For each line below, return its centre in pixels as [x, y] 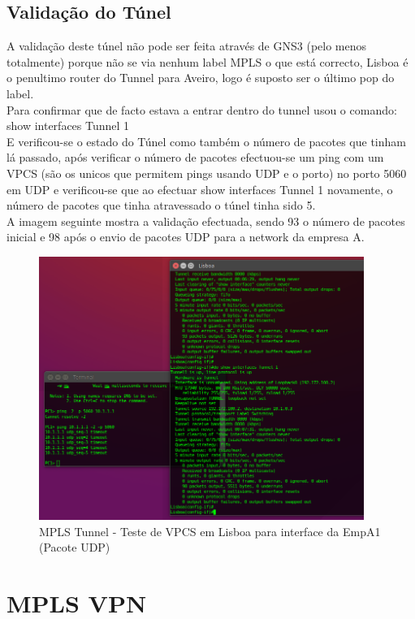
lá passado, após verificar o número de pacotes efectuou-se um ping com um [195, 157]
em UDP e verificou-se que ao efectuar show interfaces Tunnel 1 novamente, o [200, 189]
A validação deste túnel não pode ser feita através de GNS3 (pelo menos [187, 46]
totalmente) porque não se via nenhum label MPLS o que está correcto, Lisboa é [207, 61]
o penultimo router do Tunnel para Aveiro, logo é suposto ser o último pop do [201, 78]
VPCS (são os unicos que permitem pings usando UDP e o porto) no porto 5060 [207, 173]
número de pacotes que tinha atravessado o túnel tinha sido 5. [161, 205]
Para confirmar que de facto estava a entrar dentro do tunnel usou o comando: [202, 109]
